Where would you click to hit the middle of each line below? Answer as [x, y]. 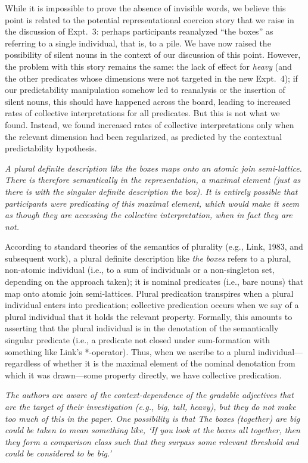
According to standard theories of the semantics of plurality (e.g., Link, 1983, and [154, 246]
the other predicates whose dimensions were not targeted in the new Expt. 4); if [151, 78]
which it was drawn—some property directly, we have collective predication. [143, 375]
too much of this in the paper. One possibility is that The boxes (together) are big [153, 418]
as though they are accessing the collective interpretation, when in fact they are [149, 215]
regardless [23, 363]
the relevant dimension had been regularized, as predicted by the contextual [144, 136]
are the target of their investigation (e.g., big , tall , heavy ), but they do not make [150, 406]
